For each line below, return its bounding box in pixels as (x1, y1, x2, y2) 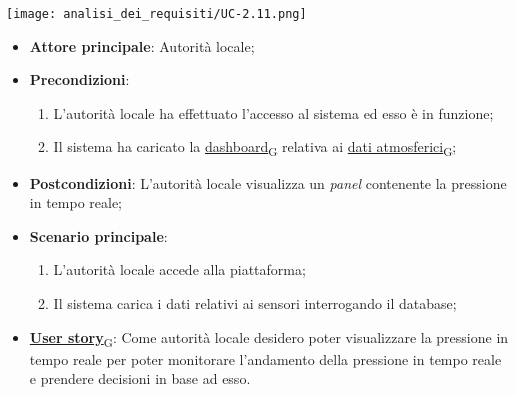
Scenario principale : (29, 225, 168, 246)
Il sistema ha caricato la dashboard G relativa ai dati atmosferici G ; (53, 136, 457, 160)
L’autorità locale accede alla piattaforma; (53, 259, 306, 280)
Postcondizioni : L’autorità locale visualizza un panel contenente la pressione (29, 172, 507, 193)
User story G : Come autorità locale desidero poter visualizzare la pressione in (29, 326, 509, 350)
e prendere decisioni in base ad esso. (29, 368, 251, 389)
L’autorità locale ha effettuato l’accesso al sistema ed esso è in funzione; (53, 102, 494, 123)
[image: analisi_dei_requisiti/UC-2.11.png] (6, 7, 307, 21)
